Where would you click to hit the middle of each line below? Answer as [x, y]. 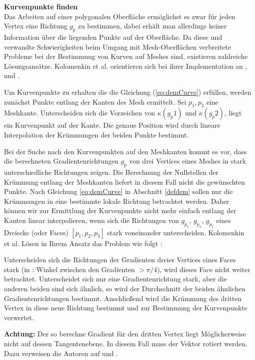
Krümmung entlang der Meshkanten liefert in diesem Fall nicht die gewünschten [125, 181]
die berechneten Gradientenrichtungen [61, 161]
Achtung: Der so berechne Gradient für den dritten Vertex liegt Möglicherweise [125, 334]
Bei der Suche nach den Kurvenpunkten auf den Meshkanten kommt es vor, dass [126, 151]
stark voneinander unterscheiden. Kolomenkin [176, 232]
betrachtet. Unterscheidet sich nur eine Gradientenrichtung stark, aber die [115, 279]
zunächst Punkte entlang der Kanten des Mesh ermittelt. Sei [95, 101]
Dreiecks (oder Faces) [36, 232]
